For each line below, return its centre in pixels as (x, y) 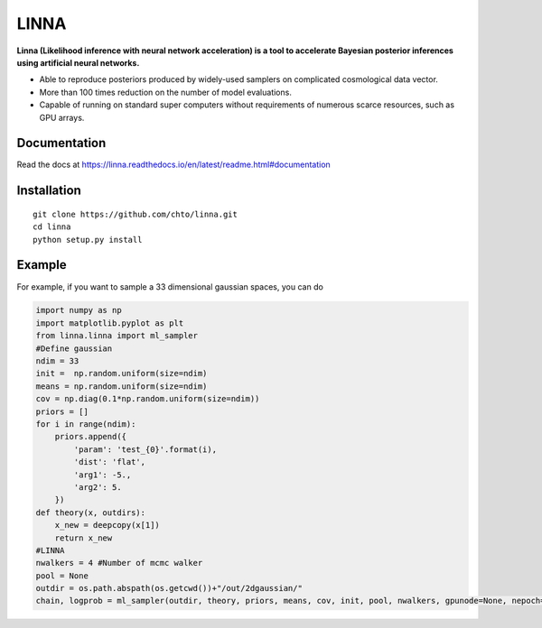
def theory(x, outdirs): (91, 513)
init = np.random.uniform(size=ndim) (121, 374)
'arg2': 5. (98, 487)
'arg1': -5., (103, 475)
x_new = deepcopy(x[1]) (107, 525)
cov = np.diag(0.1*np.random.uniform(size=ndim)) (148, 399)
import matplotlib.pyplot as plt (110, 323)
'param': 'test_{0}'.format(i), (145, 449)
